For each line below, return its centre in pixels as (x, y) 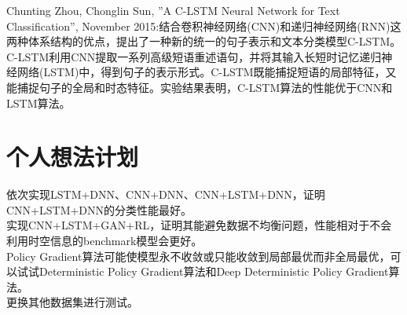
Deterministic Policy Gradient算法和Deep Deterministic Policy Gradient (214, 271)
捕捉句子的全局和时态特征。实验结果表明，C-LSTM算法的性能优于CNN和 (205, 87)
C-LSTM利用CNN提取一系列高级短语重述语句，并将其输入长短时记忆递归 (194, 56)
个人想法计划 (73, 157)
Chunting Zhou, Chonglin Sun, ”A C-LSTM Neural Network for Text (173, 10)
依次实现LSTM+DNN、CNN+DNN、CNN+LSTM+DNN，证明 (166, 194)
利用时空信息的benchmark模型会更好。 (104, 241)
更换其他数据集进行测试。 (72, 302)
